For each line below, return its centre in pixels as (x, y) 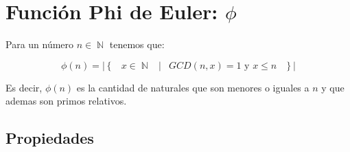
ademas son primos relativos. (66, 101)
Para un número (40, 44)
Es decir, (24, 87)
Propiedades (50, 138)
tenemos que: (137, 44)
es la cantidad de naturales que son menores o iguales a (193, 87)
